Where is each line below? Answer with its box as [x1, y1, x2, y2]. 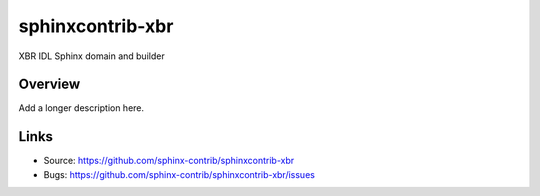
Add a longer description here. [18, 102, 145, 114]
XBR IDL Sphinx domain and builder [18, 50, 165, 62]
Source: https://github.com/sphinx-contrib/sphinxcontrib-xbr [43, 155, 295, 167]
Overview [18, 76, 81, 93]
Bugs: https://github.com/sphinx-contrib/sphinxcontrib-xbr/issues [43, 168, 315, 180]
